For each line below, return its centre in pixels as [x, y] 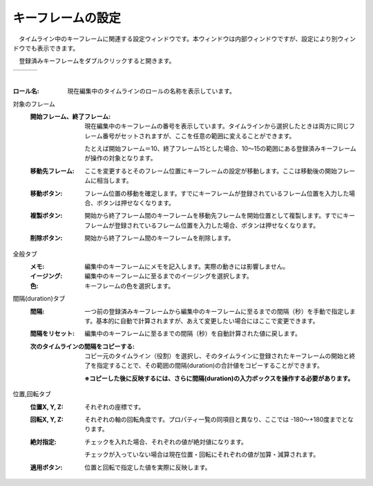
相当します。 [114, 180]
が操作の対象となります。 [121, 158]
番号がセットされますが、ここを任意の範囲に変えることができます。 [199, 135]
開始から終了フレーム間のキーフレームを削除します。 [160, 238]
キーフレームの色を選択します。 [130, 286]
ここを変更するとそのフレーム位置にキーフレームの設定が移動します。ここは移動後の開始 [211, 171]
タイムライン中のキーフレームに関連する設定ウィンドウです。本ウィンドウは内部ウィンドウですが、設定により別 [178, 39]
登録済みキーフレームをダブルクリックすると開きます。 [97, 61]
